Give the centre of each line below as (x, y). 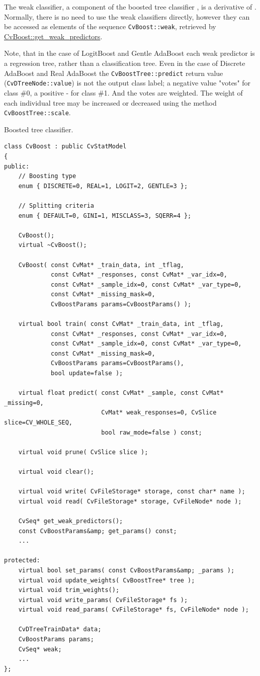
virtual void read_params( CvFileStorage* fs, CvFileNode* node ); (134, 610)
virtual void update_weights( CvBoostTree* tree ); (107, 580)
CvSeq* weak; (40, 649)
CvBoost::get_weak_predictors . (53, 36)
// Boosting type (47, 176)
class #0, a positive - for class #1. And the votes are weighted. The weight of (123, 92)
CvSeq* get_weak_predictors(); (71, 521)
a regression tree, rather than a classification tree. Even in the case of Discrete (125, 63)
